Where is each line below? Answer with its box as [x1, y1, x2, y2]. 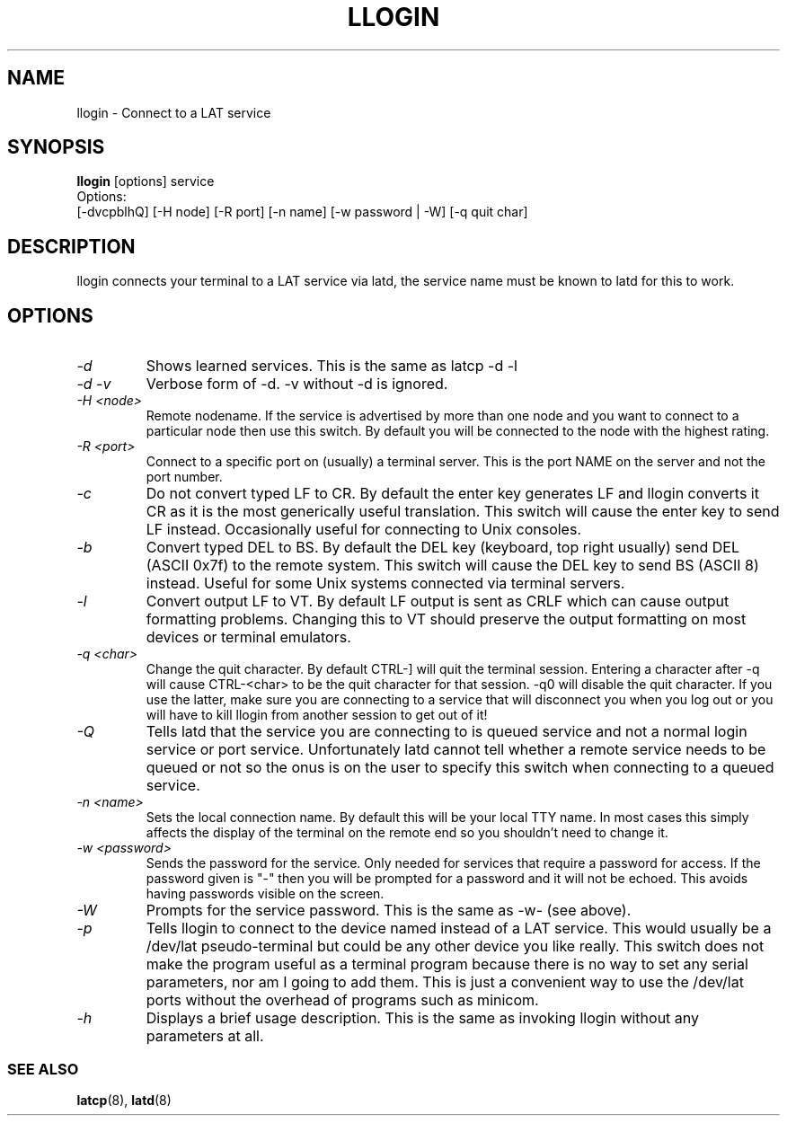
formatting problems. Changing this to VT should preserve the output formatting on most [146, 610, 747, 629]
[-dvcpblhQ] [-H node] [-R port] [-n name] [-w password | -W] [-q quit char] [76, 204, 528, 220]
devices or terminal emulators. [146, 628, 351, 647]
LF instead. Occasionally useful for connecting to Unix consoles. [146, 520, 581, 539]
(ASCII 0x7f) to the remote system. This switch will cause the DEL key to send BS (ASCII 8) [146, 556, 759, 575]
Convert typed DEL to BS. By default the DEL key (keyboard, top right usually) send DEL [146, 538, 740, 557]
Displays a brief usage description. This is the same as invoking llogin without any [146, 1009, 700, 1028]
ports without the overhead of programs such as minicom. [146, 991, 539, 1010]
